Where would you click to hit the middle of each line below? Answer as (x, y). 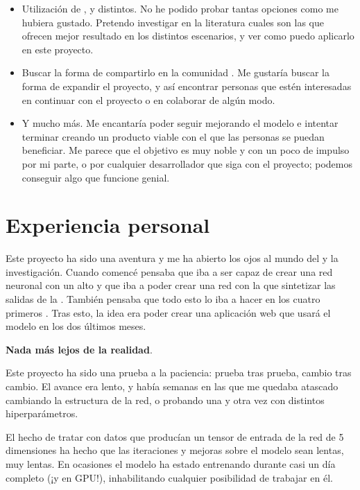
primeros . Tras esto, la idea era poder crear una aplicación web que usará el (168, 312)
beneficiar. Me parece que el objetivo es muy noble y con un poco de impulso (186, 150)
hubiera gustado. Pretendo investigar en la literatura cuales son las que (173, 22)
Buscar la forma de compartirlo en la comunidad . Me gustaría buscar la (176, 72)
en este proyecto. (58, 49)
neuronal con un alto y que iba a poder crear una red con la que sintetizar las (171, 285)
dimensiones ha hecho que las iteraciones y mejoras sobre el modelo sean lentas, (175, 450)
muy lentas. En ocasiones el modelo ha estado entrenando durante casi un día (171, 463)
